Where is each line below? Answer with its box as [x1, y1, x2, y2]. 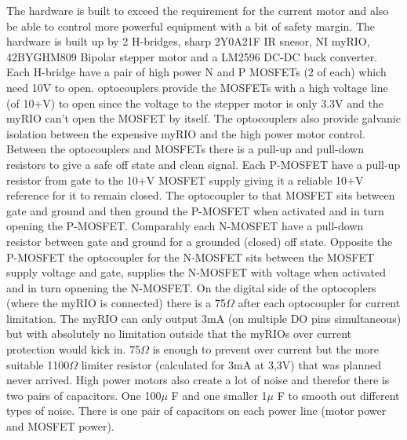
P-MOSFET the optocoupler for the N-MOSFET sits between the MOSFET [6, 248, 375, 265]
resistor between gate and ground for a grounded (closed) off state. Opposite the [6, 233, 393, 249]
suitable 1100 [6, 356, 70, 372]
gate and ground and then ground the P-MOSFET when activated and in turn [6, 202, 384, 218]
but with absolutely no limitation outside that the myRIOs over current [6, 325, 352, 342]
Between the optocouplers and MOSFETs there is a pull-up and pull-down [6, 141, 364, 157]
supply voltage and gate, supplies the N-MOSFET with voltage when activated [6, 264, 387, 280]
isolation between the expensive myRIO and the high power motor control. [6, 125, 365, 141]
